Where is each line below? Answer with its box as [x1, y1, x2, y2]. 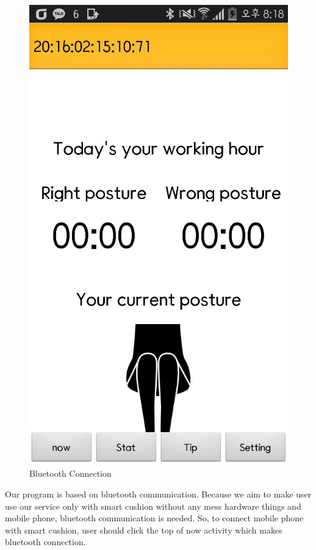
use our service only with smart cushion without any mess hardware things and [5, 499, 301, 512]
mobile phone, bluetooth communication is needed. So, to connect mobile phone [5, 512, 304, 524]
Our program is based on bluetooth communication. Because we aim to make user [5, 487, 312, 500]
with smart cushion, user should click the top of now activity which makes [5, 523, 282, 536]
